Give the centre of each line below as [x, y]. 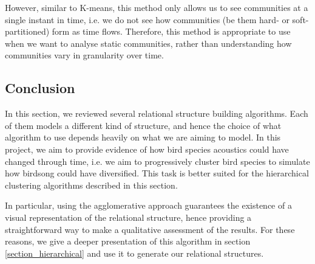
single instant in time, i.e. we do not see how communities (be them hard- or [147, 19]
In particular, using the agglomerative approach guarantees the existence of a [148, 205]
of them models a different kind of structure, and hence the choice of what [143, 125]
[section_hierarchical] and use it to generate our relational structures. [134, 253]
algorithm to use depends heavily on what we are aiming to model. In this [143, 137]
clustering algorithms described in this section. [91, 185]
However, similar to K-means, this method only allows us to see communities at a [157, 7]
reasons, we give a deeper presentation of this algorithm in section [128, 241]
